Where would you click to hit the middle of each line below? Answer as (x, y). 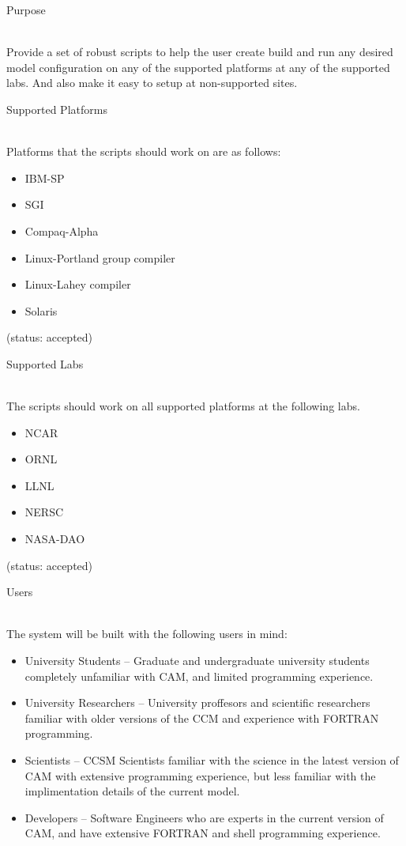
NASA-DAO (55, 539)
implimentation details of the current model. (132, 791)
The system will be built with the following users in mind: (147, 634)
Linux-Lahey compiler (78, 284)
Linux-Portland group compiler (100, 257)
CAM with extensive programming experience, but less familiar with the (200, 775)
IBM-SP (45, 178)
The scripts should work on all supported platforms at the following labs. (183, 406)
